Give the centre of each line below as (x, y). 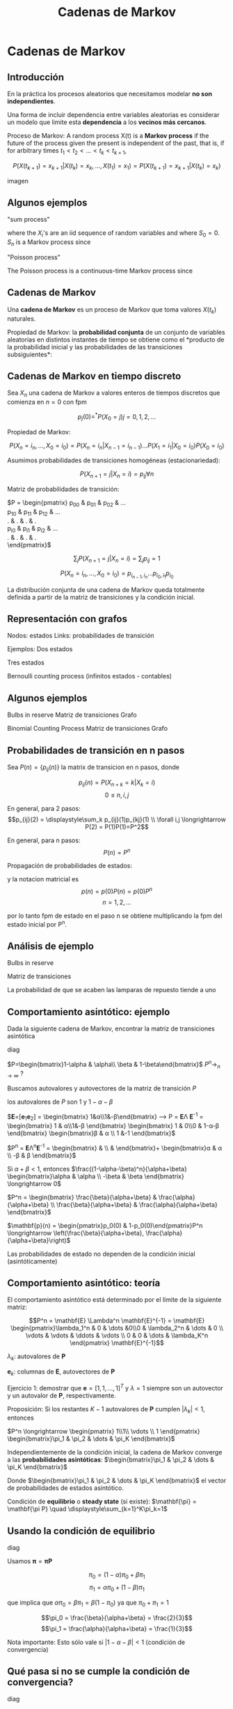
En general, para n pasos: (44, 840)
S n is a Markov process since (49, 243)
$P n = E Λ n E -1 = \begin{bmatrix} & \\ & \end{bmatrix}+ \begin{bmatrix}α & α (115, 1147)
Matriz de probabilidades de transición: (63, 489)
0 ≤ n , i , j (117, 795)
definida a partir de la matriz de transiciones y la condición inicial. (101, 597)
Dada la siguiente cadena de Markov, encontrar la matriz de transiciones (111, 1028)
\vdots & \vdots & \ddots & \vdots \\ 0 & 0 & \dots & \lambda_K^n (117, 1335)
